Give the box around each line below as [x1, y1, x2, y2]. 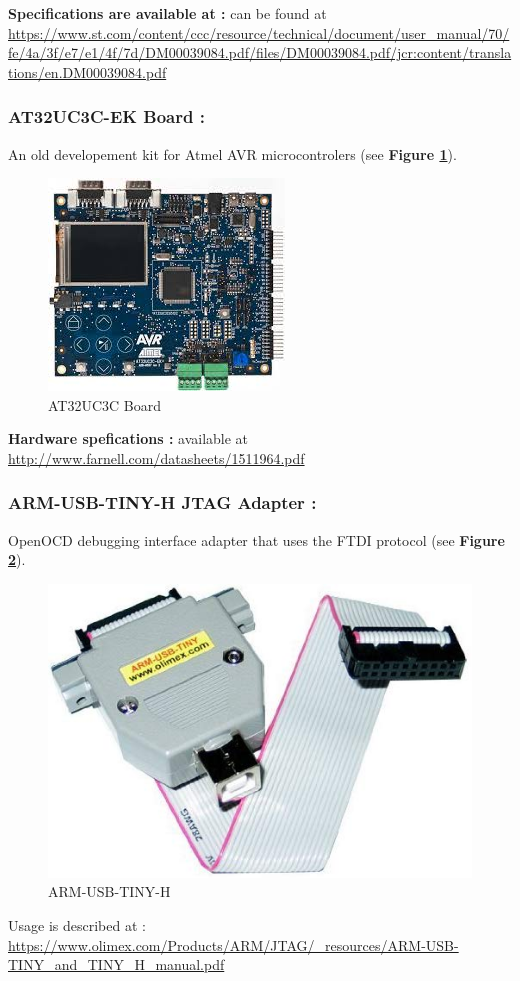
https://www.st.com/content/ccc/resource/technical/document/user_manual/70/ [8, 22, 510, 43]
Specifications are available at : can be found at [8, 3, 327, 23]
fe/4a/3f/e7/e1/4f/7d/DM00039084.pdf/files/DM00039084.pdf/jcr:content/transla [8, 42, 512, 63]
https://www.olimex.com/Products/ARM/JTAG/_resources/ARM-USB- [8, 934, 459, 955]
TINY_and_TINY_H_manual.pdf [8, 954, 225, 975]
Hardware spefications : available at [8, 428, 249, 449]
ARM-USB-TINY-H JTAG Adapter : [8, 490, 317, 515]
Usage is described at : [8, 915, 146, 936]
